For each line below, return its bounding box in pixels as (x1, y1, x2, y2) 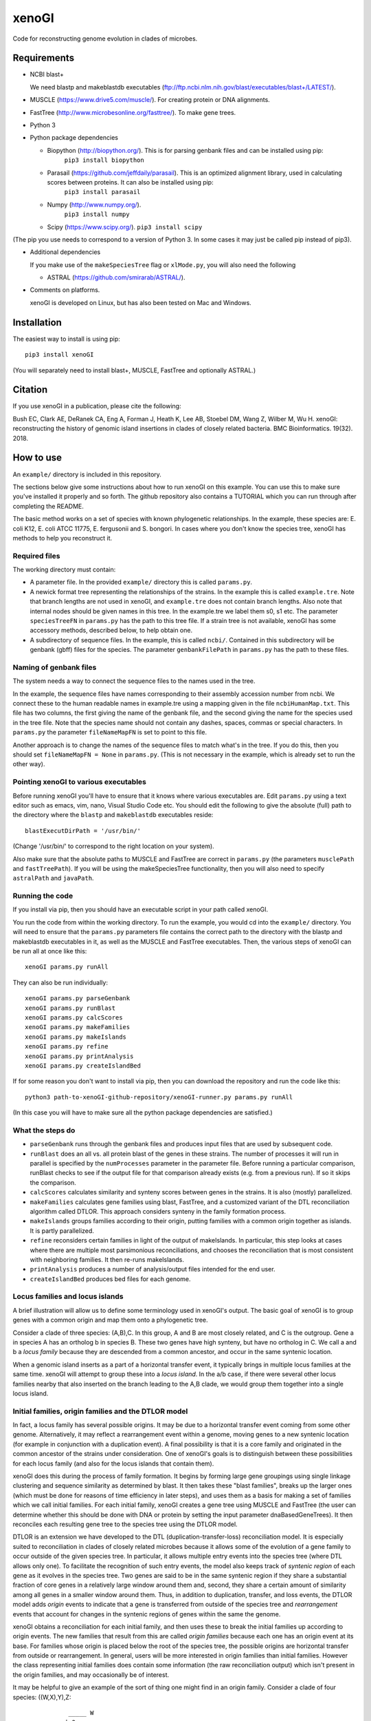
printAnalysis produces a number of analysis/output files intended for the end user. (30, 1265, 276, 1274)
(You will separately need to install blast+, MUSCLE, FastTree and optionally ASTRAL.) (12, 366, 256, 374)
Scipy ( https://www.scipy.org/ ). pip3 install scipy (47, 222, 203, 231)
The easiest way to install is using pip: (12, 335, 120, 343)
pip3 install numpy (64, 211, 130, 218)
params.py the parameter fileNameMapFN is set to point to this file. (12, 728, 207, 737)
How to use (12, 452, 62, 464)
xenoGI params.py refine (25, 1043, 109, 1050)
